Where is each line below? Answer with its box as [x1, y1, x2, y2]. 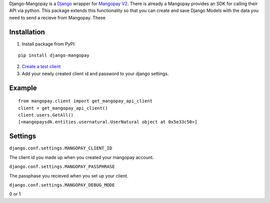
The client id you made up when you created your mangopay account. [9, 154, 154, 160]
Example [9, 83, 37, 92]
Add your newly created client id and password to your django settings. [21, 70, 169, 76]
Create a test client [21, 63, 61, 69]
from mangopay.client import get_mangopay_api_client [18, 98, 152, 104]
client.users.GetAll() [18, 112, 74, 118]
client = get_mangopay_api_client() [18, 105, 108, 111]
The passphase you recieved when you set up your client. [9, 172, 128, 178]
